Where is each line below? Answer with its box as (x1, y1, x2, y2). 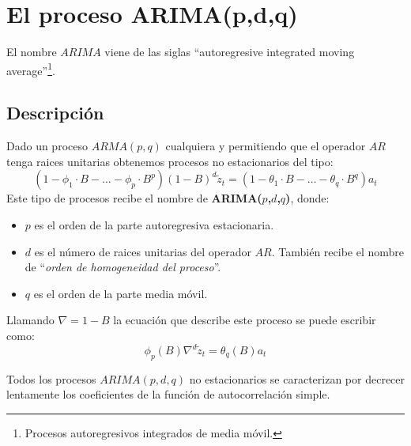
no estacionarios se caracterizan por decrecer (189, 370, 405, 387)
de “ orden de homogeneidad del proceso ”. (25, 259, 221, 275)
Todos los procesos (6, 370, 96, 387)
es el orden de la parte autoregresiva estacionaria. (34, 216, 274, 232)
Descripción (6, 100, 104, 125)
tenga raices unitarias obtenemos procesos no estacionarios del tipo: (6, 153, 334, 169)
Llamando (6, 312, 55, 328)
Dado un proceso (6, 138, 88, 154)
